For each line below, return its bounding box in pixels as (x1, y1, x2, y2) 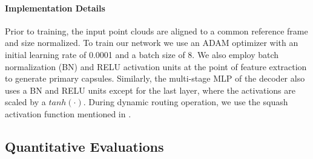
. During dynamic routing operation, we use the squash (83, 96, 288, 108)
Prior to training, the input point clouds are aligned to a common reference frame (5, 24, 308, 37)
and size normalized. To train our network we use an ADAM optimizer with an (5, 36, 298, 49)
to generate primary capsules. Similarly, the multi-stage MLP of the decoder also (5, 72, 305, 85)
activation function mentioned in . (5, 107, 131, 120)
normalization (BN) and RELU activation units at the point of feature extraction (5, 60, 307, 73)
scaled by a (5, 96, 46, 108)
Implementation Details (5, 1, 105, 14)
